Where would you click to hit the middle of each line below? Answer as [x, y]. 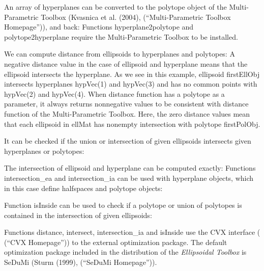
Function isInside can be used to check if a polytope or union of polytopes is [123, 205]
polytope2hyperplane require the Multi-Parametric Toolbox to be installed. [121, 36]
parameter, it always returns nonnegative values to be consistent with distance [126, 104]
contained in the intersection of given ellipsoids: [78, 215]
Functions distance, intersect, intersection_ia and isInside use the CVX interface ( [132, 232]
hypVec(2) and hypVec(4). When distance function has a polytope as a [114, 93]
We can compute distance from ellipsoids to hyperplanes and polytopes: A [120, 54]
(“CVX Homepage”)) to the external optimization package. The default [116, 242]
